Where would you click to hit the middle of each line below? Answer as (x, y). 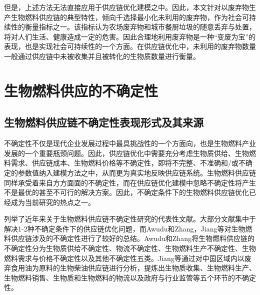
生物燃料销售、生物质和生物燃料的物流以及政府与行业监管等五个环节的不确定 (130, 277)
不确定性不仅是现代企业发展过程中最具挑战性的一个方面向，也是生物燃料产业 (130, 143)
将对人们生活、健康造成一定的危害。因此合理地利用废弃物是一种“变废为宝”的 (130, 36)
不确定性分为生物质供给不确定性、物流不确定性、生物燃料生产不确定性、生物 (130, 248)
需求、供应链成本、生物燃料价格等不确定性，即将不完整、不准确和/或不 (128, 163)
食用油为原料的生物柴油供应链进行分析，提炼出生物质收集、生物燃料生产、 (133, 268)
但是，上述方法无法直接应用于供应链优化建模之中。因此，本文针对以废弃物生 (130, 7)
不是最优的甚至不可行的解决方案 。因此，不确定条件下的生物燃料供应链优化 (126, 192)
